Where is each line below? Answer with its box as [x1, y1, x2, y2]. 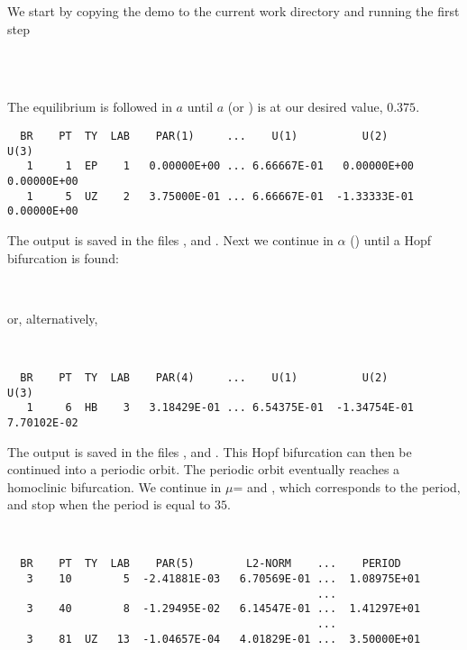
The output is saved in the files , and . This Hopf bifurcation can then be [7, 442, 412, 461]
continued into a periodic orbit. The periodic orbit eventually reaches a [7, 460, 400, 479]
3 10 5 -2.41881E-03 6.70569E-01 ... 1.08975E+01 [26, 572, 421, 586]
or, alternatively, [7, 308, 98, 327]
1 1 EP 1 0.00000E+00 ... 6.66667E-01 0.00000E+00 [26, 160, 415, 173]
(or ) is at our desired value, [227, 97, 383, 116]
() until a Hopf [350, 230, 432, 249]
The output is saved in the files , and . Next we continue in [7, 230, 334, 249]
